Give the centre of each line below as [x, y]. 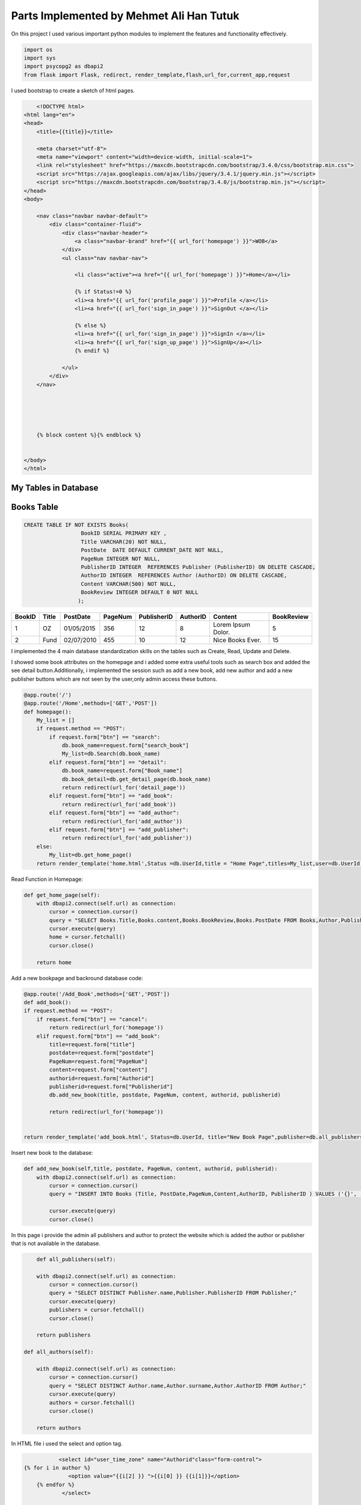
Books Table [35, 507]
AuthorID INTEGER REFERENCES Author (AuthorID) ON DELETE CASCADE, [184, 576]
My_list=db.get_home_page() [91, 855]
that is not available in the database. [56, 1243]
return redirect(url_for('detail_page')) [124, 788]
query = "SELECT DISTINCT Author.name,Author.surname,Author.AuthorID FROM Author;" [177, 1386]
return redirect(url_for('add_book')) [119, 804]
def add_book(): [48, 1002]
